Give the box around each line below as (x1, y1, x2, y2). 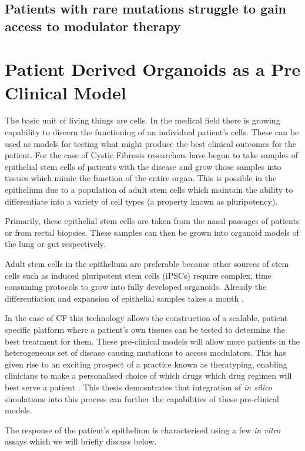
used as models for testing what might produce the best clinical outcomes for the (5, 137, 296, 149)
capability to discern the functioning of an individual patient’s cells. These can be (5, 126, 299, 138)
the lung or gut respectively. (5, 238, 106, 250)
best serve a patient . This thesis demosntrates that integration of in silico (5, 380, 272, 393)
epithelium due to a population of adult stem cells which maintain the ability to (5, 183, 293, 196)
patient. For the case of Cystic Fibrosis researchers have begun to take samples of (5, 149, 298, 161)
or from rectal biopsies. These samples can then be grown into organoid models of (5, 226, 299, 238)
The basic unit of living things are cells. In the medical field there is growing (5, 114, 280, 126)
